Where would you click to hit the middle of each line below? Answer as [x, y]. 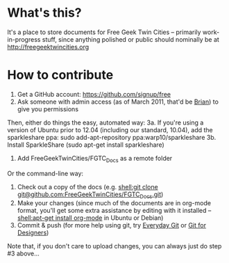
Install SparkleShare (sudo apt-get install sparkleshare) [86, 145]
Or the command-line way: [45, 173]
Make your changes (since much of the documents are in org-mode [114, 203]
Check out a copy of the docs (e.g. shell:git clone [87, 186]
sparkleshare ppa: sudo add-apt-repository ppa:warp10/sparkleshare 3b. [112, 137]
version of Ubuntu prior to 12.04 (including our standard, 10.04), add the [110, 129]
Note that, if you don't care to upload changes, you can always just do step [114, 246]
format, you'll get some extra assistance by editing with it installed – [114, 211]
